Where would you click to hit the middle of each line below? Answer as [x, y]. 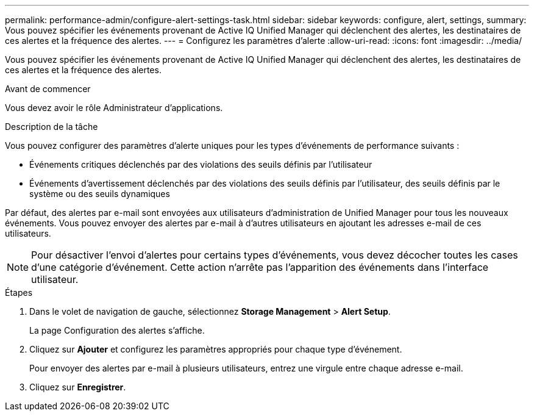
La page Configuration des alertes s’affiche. [117, 330]
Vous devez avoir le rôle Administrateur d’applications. [114, 108]
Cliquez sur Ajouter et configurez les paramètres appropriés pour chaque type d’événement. [216, 349]
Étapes [19, 292]
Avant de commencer [48, 89]
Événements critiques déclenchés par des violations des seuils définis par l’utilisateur [201, 164]
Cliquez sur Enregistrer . [78, 387]
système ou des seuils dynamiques [100, 194]
